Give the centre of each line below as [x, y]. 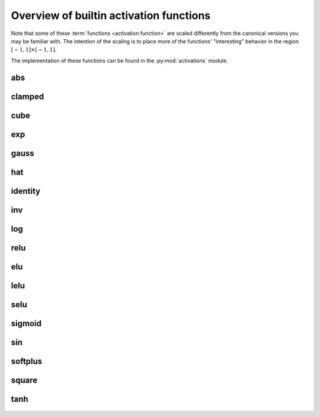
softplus [27, 361]
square [24, 380]
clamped [28, 96]
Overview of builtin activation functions [111, 15]
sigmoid [26, 323]
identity [26, 191]
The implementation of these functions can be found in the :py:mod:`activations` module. [119, 61]
